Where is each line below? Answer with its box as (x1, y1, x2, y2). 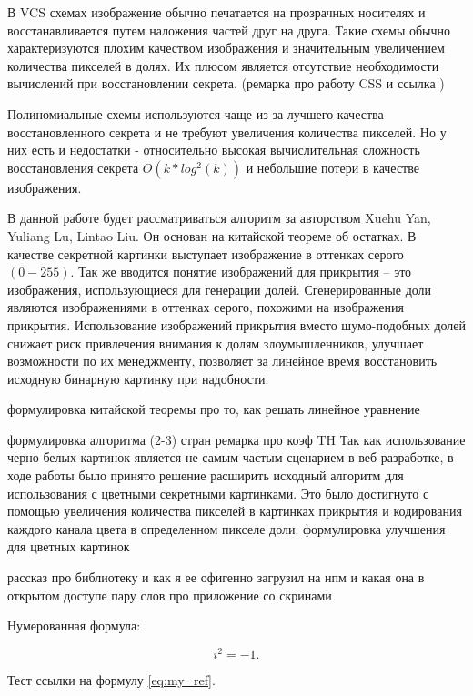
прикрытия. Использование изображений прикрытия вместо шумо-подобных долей (7, 315, 467, 334)
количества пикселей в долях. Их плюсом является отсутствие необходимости (7, 55, 439, 75)
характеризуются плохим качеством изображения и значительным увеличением (7, 38, 445, 57)
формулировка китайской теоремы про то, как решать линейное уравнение (7, 399, 420, 419)
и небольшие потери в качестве (246, 157, 419, 177)
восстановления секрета (7, 157, 139, 177)
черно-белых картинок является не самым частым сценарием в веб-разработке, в (7, 448, 454, 467)
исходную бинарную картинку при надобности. (7, 368, 269, 388)
